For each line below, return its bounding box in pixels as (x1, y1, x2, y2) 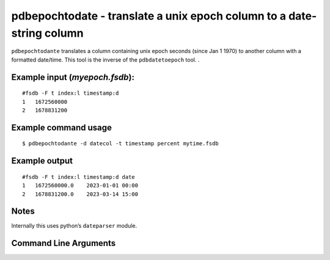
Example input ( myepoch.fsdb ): (11, 72, 134, 82)
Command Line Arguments (11, 238, 116, 248)
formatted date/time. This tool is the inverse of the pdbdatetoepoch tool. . (11, 56, 200, 63)
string (11, 26, 43, 40)
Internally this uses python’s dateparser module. (11, 222, 137, 229)
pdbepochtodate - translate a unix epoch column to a (11, 9, 287, 23)
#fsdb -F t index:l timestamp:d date (22, 173, 136, 180)
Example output (11, 156, 73, 166)
